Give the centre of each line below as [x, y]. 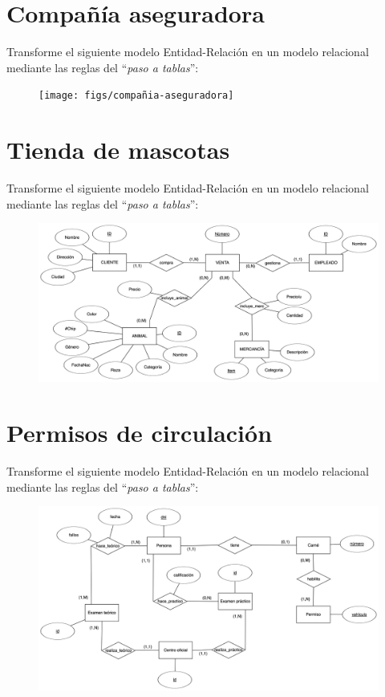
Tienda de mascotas [118, 150]
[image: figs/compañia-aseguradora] [136, 96]
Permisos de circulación [140, 432]
